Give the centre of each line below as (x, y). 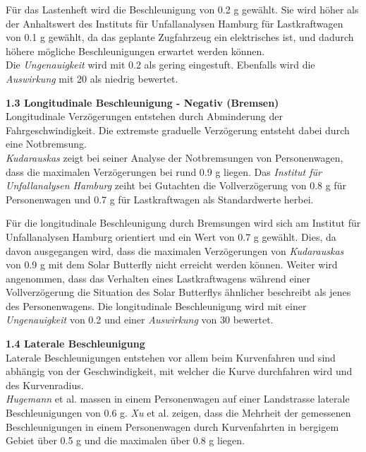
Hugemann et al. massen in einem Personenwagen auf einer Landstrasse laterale (178, 399)
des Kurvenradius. (45, 385)
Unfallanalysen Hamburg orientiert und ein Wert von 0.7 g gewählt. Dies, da (171, 236)
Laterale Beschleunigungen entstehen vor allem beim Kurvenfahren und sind (171, 357)
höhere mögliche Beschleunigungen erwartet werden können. (135, 50)
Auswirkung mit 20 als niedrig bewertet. (92, 78)
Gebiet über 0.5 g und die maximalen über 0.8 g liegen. (125, 440)
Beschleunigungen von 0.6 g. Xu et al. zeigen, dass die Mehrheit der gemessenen (178, 413)
